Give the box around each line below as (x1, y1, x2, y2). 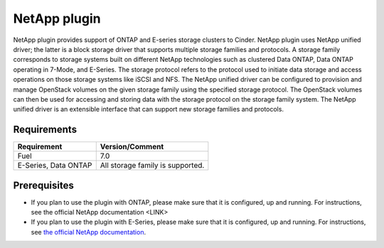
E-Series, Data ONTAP (17, 161, 92, 171)
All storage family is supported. (100, 161, 205, 171)
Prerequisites (13, 179, 74, 191)
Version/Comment (100, 142, 164, 152)
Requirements (13, 124, 78, 136)
